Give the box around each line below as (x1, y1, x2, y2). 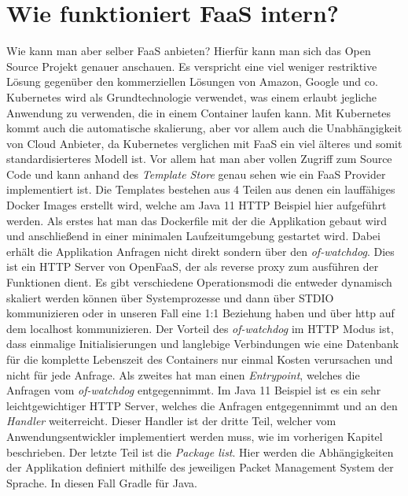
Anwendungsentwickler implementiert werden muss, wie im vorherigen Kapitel (6, 428, 383, 444)
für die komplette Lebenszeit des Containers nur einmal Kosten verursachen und (6, 351, 393, 367)
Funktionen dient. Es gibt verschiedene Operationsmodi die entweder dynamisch (6, 274, 392, 291)
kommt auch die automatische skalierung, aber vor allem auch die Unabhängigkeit (6, 120, 402, 136)
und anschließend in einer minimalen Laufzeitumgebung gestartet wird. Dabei (6, 228, 380, 244)
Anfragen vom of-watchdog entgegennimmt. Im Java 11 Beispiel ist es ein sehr (6, 382, 381, 398)
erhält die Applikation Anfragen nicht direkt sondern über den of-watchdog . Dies (6, 242, 395, 259)
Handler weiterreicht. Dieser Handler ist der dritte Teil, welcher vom (6, 413, 336, 429)
